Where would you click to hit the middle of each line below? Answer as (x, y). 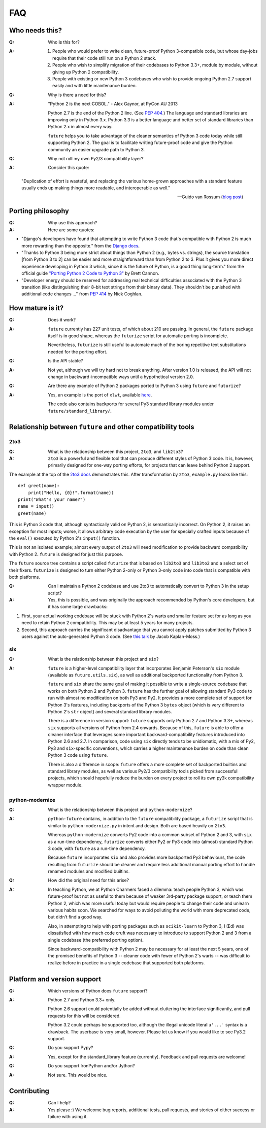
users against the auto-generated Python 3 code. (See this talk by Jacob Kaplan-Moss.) (111, 636)
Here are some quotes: (71, 230)
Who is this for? (64, 42)
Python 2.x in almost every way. (80, 127)
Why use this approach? (72, 223)
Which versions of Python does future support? (98, 990)
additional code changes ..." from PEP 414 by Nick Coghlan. (82, 294)
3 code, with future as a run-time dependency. (97, 848)
